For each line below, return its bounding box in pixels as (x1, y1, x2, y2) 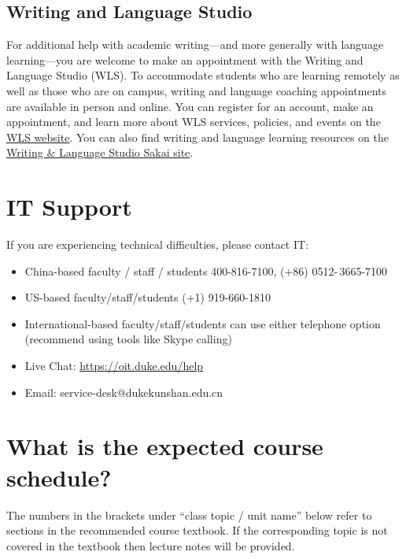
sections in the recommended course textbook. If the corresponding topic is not (6, 522, 388, 539)
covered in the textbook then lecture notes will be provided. (6, 537, 295, 553)
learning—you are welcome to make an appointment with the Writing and (6, 51, 364, 68)
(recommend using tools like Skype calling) (24, 331, 232, 347)
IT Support (6, 191, 132, 223)
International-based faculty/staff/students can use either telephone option (24, 315, 381, 331)
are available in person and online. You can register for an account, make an (6, 98, 374, 114)
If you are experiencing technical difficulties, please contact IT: (6, 236, 309, 253)
